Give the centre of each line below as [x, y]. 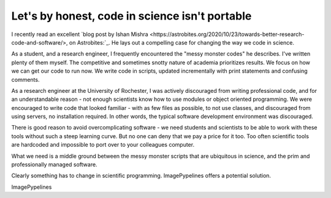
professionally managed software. [54, 164]
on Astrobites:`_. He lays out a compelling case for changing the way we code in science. [181, 42]
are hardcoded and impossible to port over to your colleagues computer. [103, 145]
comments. [25, 79]
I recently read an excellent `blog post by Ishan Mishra [80, 34]
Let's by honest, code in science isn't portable [131, 16]
